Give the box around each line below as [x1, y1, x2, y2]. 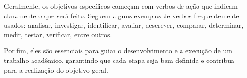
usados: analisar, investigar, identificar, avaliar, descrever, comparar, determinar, [4, 20, 244, 30]
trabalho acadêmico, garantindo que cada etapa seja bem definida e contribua [4, 55, 235, 65]
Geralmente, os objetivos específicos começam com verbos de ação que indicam [4, 1, 238, 11]
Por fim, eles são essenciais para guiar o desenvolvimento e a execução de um [4, 46, 232, 56]
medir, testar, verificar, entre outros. [4, 29, 112, 39]
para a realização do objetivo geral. [4, 64, 108, 75]
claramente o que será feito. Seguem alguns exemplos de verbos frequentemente [4, 10, 239, 20]
